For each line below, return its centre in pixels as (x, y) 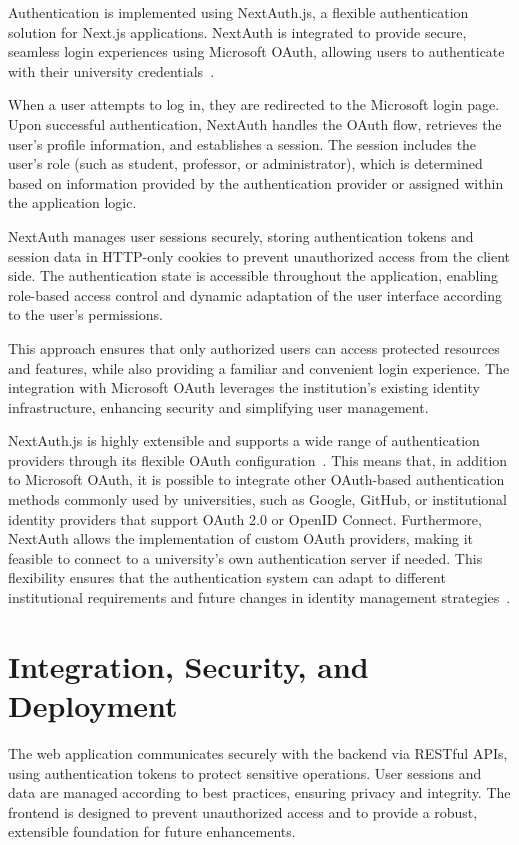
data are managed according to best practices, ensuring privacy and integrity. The (259, 792)
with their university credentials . (111, 70)
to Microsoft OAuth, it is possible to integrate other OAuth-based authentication (256, 479)
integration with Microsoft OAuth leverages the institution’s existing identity (244, 387)
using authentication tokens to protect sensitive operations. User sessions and (245, 772)
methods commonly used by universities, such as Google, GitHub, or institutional (257, 499)
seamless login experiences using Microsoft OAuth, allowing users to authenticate (256, 51)
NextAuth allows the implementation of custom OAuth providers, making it (241, 538)
